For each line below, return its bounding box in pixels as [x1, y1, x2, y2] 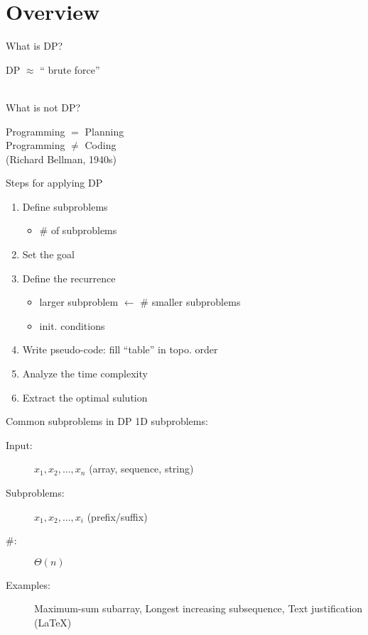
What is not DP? [6, 99, 81, 114]
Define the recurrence [22, 270, 116, 285]
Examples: [6, 577, 50, 592]
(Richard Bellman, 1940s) [6, 151, 117, 166]
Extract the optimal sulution [22, 390, 148, 404]
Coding [85, 138, 117, 153]
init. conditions [39, 318, 105, 333]
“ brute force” [40, 62, 100, 77]
